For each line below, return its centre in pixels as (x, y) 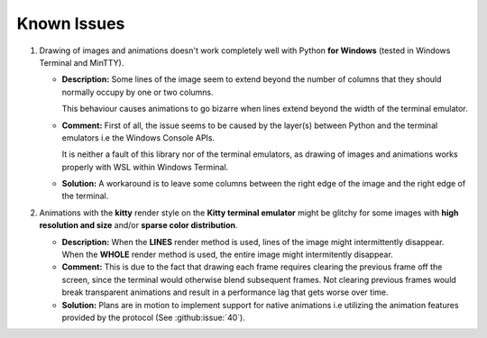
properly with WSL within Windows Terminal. (145, 167)
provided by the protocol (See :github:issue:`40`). (153, 317)
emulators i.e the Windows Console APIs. (138, 137)
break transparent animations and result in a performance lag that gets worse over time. (225, 292)
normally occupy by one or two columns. (138, 92)
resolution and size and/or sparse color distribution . (138, 225)
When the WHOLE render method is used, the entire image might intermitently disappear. (228, 255)
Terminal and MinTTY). (82, 62)
